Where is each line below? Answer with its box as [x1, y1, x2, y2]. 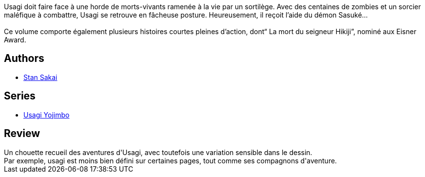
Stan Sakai [23, 73, 58, 81]
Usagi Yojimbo [23, 110, 70, 119]
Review [4, 127, 40, 140]
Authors [4, 52, 44, 65]
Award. [4, 36, 26, 44]
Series [4, 90, 36, 102]
